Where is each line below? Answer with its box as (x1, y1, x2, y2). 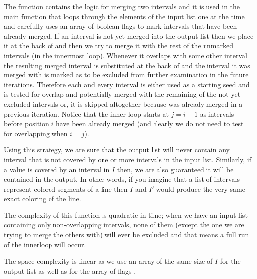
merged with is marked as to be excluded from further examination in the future (4, 70, 249, 80)
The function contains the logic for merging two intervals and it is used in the (4, 1, 240, 11)
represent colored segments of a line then (4, 183, 128, 194)
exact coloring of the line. (4, 193, 81, 204)
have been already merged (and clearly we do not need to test (55, 118, 244, 129)
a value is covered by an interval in (4, 164, 110, 174)
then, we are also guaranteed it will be (117, 164, 234, 174)
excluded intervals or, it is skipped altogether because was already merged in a (4, 98, 243, 109)
